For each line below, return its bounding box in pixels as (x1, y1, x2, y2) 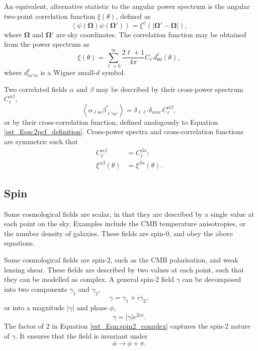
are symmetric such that (4, 136, 78, 146)
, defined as (116, 10, 151, 21)
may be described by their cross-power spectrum (96, 84, 244, 94)
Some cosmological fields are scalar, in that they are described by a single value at (4, 208, 255, 219)
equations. (4, 238, 35, 248)
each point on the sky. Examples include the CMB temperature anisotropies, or (4, 218, 246, 229)
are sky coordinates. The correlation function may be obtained (56, 29, 247, 39)
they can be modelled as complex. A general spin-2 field (4, 274, 174, 284)
